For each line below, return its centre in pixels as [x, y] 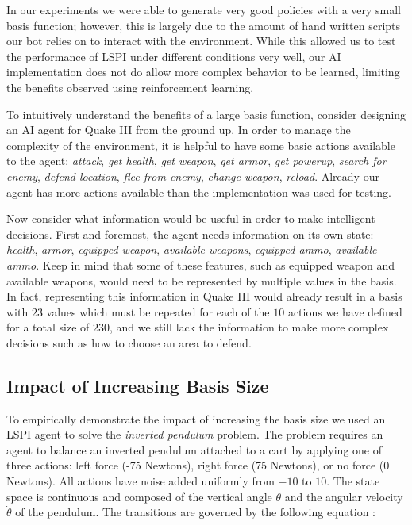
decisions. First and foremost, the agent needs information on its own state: [190, 234]
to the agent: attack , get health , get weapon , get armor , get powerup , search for [196, 161]
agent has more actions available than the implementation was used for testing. [199, 192]
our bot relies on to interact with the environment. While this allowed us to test [201, 41]
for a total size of [48, 327]
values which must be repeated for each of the [158, 311]
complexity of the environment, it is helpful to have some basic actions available [201, 145]
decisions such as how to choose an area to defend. [129, 342]
